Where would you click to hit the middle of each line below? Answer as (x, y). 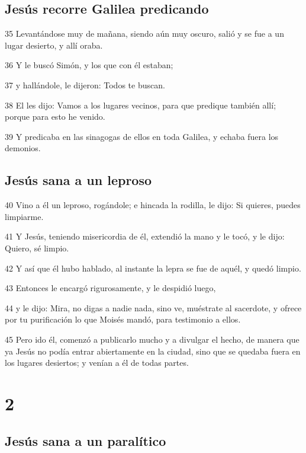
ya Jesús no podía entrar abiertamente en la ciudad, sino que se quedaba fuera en (153, 351)
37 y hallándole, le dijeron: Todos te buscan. (85, 84)
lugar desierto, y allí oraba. (54, 45)
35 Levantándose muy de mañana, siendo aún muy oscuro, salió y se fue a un (144, 34)
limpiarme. (24, 216)
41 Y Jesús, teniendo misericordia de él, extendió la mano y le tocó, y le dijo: (145, 236)
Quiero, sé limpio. (37, 248)
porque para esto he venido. (55, 117)
